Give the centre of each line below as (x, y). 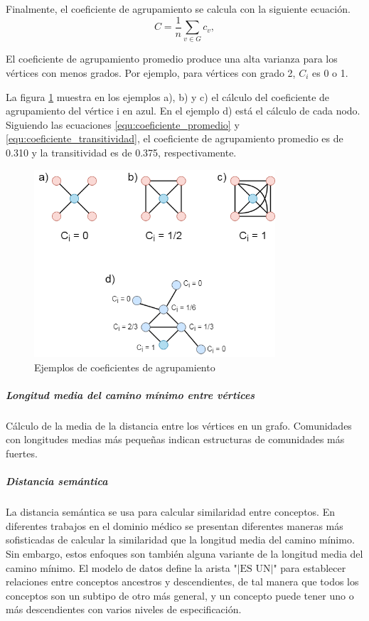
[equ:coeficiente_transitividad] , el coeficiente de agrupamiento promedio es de (175, 138)
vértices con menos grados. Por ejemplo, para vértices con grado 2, (151, 72)
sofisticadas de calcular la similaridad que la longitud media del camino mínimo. (180, 540)
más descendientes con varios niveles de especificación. (124, 609)
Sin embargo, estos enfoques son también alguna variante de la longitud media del (184, 554)
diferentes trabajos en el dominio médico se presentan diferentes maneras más (175, 525)
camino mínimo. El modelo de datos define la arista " (122, 567)
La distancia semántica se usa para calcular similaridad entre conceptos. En (170, 512)
